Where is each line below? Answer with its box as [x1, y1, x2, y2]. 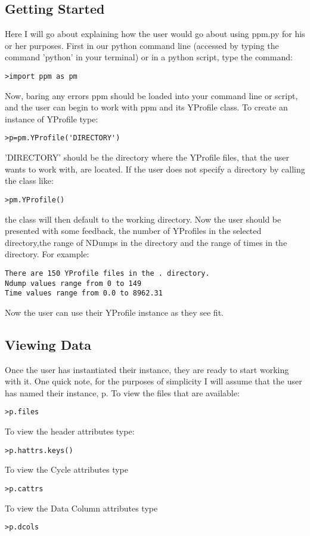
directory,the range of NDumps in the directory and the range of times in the [5, 236, 287, 248]
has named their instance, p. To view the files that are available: [5, 386, 240, 399]
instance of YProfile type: [5, 112, 98, 125]
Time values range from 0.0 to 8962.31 [5, 289, 163, 298]
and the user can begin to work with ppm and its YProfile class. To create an [5, 101, 288, 113]
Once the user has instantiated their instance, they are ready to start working [5, 363, 289, 375]
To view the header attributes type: [5, 425, 135, 438]
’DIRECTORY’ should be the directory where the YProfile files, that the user [5, 151, 290, 164]
